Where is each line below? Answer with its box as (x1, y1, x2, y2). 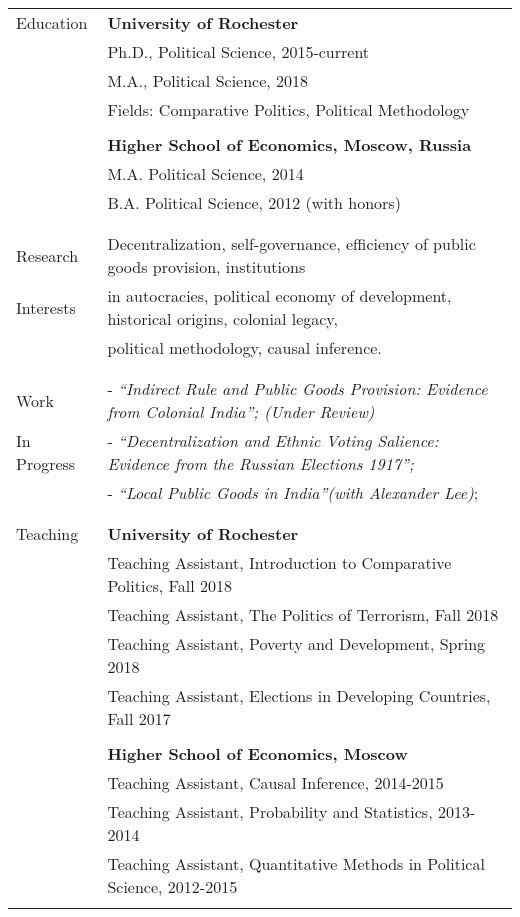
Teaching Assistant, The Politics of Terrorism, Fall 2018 (107, 603, 499, 626)
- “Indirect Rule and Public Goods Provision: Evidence (107, 377, 488, 400)
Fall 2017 (107, 707, 171, 730)
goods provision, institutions (107, 255, 306, 278)
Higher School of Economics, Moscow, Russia (107, 133, 472, 156)
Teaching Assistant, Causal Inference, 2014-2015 (107, 771, 444, 794)
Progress (16, 452, 76, 475)
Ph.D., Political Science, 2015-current (107, 40, 370, 63)
